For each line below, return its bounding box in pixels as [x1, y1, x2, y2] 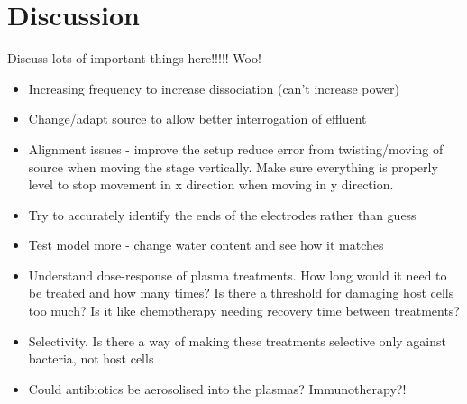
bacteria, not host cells [28, 349, 154, 368]
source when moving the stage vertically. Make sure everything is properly [28, 157, 438, 176]
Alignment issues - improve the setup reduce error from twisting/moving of [28, 139, 444, 158]
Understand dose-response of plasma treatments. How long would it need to [28, 265, 447, 284]
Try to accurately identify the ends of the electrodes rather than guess [28, 205, 417, 224]
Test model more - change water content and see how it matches [28, 235, 384, 254]
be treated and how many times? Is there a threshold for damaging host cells [28, 283, 454, 302]
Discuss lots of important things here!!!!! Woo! [7, 49, 261, 68]
